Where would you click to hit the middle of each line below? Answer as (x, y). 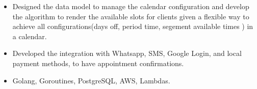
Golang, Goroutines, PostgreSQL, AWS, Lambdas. (91, 80)
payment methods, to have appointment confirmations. (98, 63)
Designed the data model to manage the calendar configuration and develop (131, 6)
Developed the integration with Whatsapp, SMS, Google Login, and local (127, 53)
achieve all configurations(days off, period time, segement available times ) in (133, 26)
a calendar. (30, 36)
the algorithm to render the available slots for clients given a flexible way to (131, 16)
